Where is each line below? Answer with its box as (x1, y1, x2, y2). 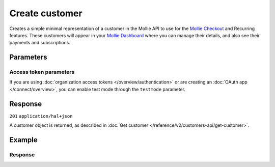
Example (9, 135, 38, 144)
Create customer (9, 8, 82, 19)
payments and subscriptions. (9, 40, 71, 46)
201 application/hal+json (9, 113, 73, 119)
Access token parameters (9, 69, 75, 76)
